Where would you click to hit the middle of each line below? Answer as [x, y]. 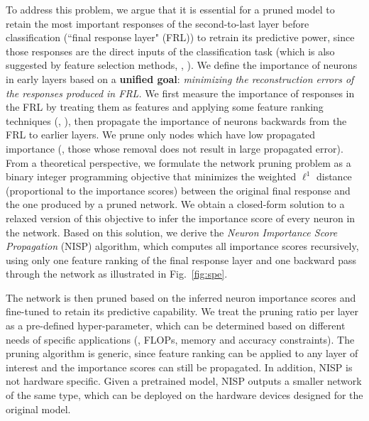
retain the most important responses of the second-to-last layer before [158, 23]
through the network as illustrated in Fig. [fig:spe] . [117, 274]
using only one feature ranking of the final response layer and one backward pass [181, 259]
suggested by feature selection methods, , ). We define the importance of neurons [182, 65]
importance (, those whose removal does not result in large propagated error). [175, 148]
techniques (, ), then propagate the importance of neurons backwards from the [176, 120]
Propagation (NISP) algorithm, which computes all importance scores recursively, [182, 246]
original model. [38, 409]
